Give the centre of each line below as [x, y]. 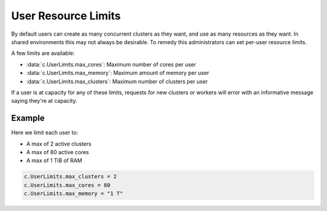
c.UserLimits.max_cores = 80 [67, 185]
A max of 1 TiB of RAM [54, 161]
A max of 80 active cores [58, 152]
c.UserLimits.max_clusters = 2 [71, 177]
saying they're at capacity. [44, 101]
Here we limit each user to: [45, 132]
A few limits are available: [43, 53]
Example [28, 118]
